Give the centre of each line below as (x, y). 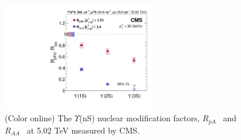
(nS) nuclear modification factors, (140, 118)
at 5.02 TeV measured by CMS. (83, 130)
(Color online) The (38, 118)
